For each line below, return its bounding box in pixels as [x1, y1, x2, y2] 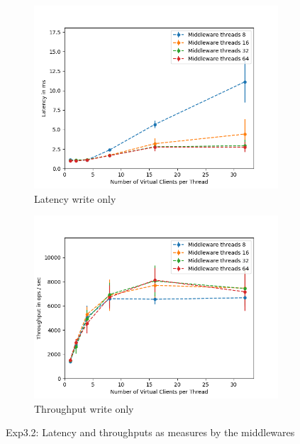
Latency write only [34, 191, 116, 206]
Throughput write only [34, 401, 134, 416]
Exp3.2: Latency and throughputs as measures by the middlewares [6, 425, 295, 440]
